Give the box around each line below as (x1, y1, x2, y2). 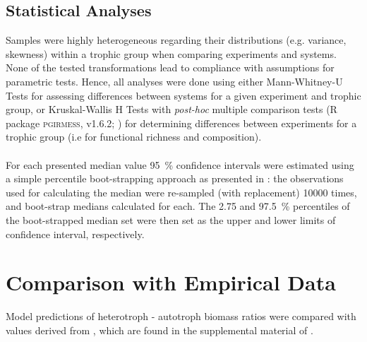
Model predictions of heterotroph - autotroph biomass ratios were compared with (6, 309, 356, 324)
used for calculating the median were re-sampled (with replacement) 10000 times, (6, 184, 357, 199)
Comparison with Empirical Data (6, 268, 336, 297)
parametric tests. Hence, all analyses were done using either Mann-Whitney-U (6, 73, 343, 88)
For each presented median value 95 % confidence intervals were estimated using (6, 157, 354, 172)
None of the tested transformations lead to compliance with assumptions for (6, 60, 335, 75)
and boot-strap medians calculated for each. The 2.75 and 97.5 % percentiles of (6, 199, 350, 213)
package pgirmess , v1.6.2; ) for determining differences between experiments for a (6, 115, 357, 130)
